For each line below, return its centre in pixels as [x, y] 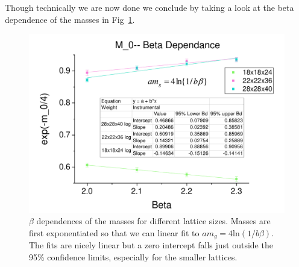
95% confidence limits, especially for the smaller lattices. [133, 256]
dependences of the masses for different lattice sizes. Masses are [153, 221]
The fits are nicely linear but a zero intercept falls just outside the [151, 245]
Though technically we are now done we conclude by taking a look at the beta [149, 7]
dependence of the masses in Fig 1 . [70, 19]
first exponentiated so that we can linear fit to [114, 232]
